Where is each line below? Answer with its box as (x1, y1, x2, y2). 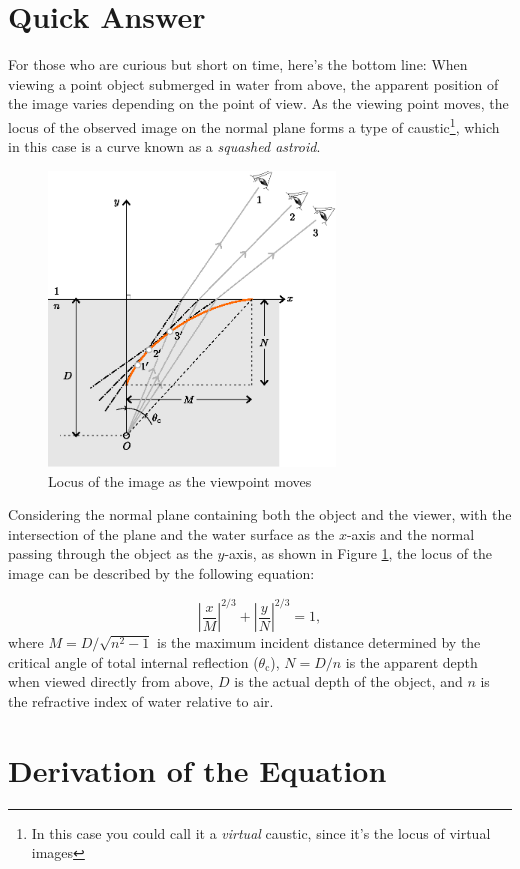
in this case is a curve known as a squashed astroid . (8, 136, 321, 157)
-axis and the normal (346, 523, 475, 544)
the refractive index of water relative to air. (8, 690, 274, 711)
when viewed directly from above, (8, 671, 214, 692)
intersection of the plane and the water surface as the (8, 523, 335, 544)
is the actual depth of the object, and (234, 671, 463, 692)
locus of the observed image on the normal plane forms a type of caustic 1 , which (8, 113, 500, 137)
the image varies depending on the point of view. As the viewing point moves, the (8, 93, 509, 114)
